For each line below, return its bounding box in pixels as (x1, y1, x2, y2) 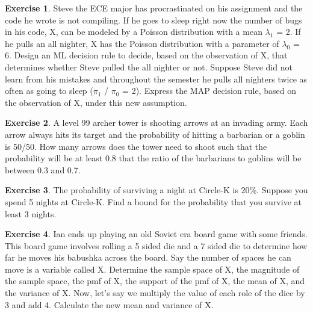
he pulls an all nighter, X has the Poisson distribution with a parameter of (5, 37, 279, 49)
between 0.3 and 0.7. (5, 163, 81, 176)
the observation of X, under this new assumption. (5, 96, 187, 108)
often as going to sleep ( (5, 84, 93, 97)
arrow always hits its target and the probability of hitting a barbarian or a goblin (5, 128, 305, 140)
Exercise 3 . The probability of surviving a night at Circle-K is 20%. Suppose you (5, 184, 308, 196)
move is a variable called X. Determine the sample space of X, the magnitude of (5, 262, 300, 275)
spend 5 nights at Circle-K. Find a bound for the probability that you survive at (5, 195, 302, 208)
